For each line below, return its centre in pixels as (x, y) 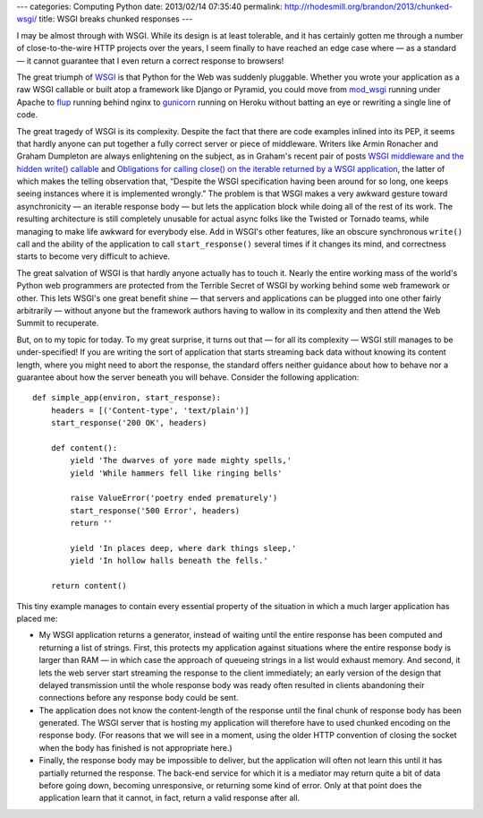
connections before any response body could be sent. (139, 698)
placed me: (37, 618)
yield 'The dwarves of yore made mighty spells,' (181, 461)
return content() (89, 586)
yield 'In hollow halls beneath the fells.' (169, 561)
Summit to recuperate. (58, 323)
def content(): (84, 448)
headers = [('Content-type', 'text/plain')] (150, 410)
